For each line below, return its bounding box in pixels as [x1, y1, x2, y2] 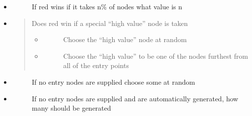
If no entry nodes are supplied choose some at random [31, 76, 195, 87]
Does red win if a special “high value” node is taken [31, 18, 188, 28]
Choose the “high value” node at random [63, 34, 187, 45]
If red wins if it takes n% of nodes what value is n [31, 1, 183, 11]
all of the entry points [63, 60, 129, 70]
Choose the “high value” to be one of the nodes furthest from [63, 50, 248, 61]
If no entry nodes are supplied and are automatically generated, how [31, 93, 238, 103]
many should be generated [31, 103, 111, 113]
